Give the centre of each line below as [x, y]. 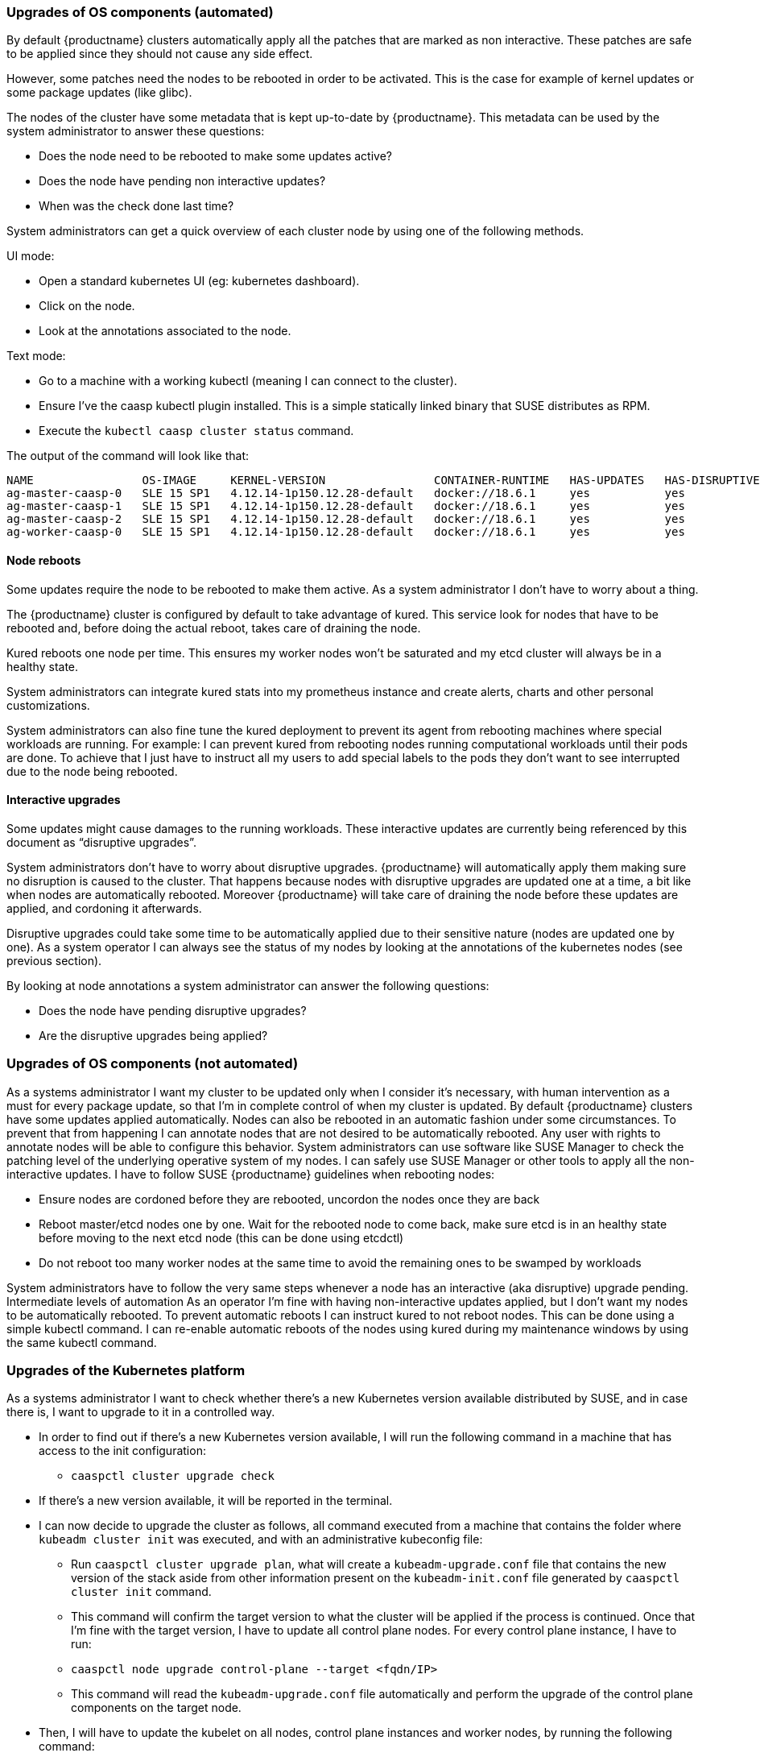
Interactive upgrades [64, 800]
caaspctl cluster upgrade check [173, 1476]
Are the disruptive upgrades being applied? [153, 1035]
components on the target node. [156, 1708]
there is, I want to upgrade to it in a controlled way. [141, 1412]
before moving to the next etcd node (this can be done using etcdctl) [221, 1237]
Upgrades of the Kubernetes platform [126, 1370]
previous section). [54, 960]
